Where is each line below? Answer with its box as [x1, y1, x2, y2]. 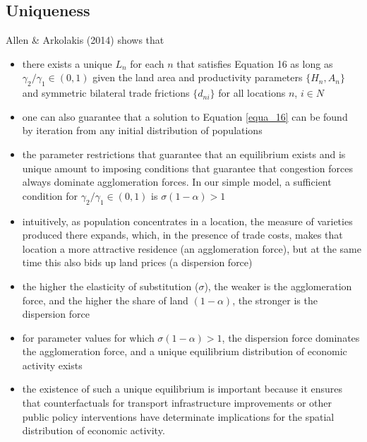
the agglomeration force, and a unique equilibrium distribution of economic [22, 344, 347, 359]
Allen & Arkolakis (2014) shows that [6, 32, 164, 47]
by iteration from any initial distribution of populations [22, 123, 263, 138]
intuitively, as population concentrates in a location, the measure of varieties [22, 213, 353, 228]
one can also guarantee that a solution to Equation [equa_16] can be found [22, 109, 348, 124]
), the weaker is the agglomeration [204, 278, 352, 293]
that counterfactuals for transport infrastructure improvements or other [22, 395, 332, 410]
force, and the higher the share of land [22, 292, 188, 307]
